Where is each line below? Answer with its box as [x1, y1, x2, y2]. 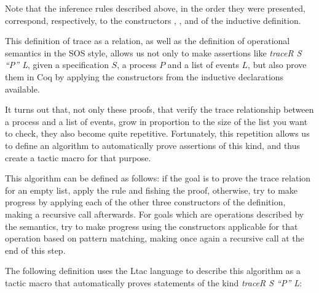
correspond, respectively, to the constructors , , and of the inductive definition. [5, 13, 301, 26]
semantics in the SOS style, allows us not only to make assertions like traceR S [5, 46, 302, 59]
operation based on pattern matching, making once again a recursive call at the [5, 232, 304, 245]
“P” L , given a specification [5, 58, 109, 71]
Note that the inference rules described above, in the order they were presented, [5, 2, 305, 14]
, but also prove [248, 58, 307, 71]
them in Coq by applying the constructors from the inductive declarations [5, 70, 284, 83]
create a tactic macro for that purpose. [5, 151, 151, 164]
